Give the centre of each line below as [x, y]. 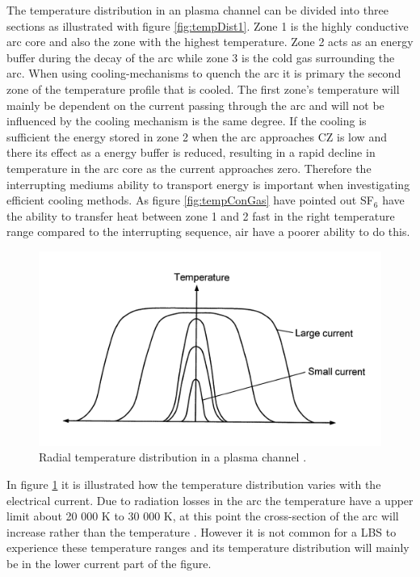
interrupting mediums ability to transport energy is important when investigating [208, 184]
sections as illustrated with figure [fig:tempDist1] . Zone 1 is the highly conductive [208, 25]
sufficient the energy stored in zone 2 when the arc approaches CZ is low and [197, 136]
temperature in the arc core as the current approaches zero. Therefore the [189, 168]
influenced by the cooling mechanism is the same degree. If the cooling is [187, 121]
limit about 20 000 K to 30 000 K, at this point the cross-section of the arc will [203, 516]
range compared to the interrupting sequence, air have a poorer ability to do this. [208, 232]
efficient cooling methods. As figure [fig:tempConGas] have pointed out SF [190, 200]
